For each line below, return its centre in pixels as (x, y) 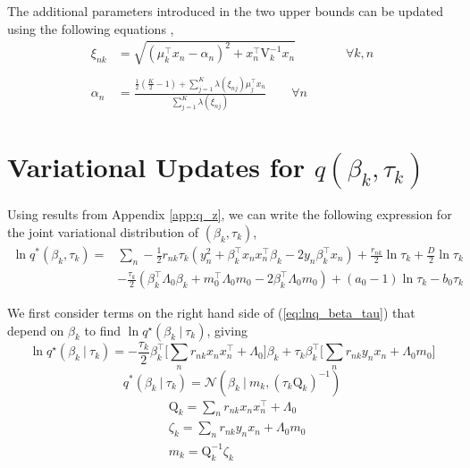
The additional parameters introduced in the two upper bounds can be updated (226, 11)
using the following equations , (91, 28)
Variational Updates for (156, 166)
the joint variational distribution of (103, 231)
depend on (36, 330)
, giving (227, 330)
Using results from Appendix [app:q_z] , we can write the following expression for (230, 214)
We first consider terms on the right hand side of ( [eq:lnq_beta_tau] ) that (211, 313)
